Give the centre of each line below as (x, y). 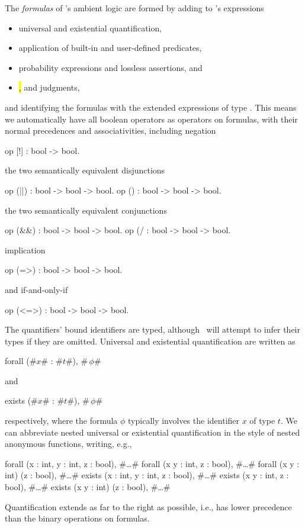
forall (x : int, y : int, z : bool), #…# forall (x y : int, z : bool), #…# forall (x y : (152, 463)
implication (25, 249)
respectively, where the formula (61, 421)
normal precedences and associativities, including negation (110, 131)
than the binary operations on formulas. (77, 518)
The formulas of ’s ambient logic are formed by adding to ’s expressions (134, 8)
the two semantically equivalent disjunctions (85, 170)
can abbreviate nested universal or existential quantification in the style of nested (152, 432)
